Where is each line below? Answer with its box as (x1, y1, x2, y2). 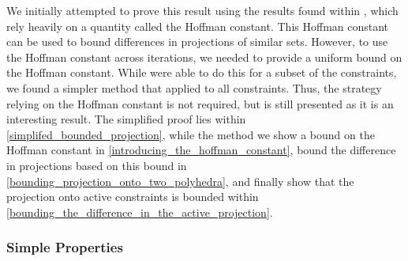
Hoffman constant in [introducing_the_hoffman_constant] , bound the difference (6, 142, 396, 158)
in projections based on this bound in (6, 157, 187, 173)
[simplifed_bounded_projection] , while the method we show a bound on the (6, 126, 375, 142)
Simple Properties (6, 237, 123, 257)
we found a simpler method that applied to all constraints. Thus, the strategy (6, 79, 382, 96)
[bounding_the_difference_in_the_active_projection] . (6, 203, 273, 220)
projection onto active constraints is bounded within (6, 188, 259, 205)
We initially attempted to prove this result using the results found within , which (6, 2, 399, 18)
